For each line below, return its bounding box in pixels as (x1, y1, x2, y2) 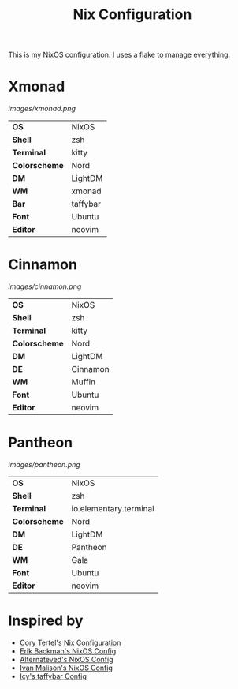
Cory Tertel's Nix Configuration (19, 638, 121, 647)
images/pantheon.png (8, 460, 80, 469)
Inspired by (8, 612, 84, 630)
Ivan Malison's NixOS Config (19, 663, 113, 672)
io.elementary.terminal (71, 504, 155, 514)
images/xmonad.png (8, 104, 76, 114)
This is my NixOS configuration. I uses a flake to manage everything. (8, 50, 231, 60)
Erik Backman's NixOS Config (19, 646, 117, 656)
